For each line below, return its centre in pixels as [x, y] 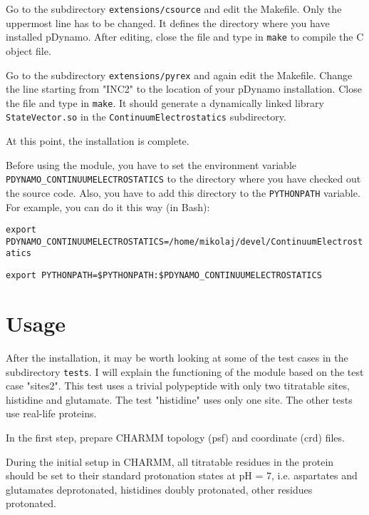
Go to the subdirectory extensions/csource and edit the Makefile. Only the [174, 9]
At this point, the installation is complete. [98, 141]
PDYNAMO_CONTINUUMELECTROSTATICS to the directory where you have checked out [183, 179]
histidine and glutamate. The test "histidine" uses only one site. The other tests [179, 399]
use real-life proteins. [51, 413]
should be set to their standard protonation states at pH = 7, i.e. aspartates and [182, 475]
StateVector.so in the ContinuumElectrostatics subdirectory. [146, 117]
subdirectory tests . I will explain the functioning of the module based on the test [185, 371]
